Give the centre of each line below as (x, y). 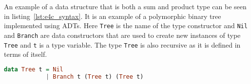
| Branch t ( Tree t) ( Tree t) (95, 76)
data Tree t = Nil (34, 69)
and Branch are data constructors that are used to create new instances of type (122, 35)
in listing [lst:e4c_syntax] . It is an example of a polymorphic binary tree (113, 16)
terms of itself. (26, 54)
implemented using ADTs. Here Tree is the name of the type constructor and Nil (126, 25)
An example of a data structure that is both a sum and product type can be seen (125, 6)
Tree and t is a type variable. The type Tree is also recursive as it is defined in (122, 44)
